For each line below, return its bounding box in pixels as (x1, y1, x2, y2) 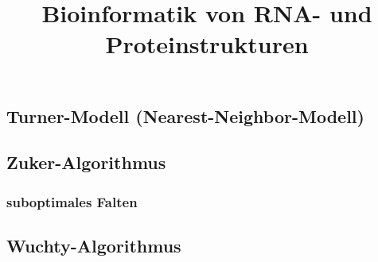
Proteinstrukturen (105, 28, 309, 60)
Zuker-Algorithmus (6, 150, 166, 175)
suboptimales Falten (6, 191, 138, 211)
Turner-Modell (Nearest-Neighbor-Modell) (6, 103, 364, 128)
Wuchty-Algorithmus (6, 233, 181, 257)
